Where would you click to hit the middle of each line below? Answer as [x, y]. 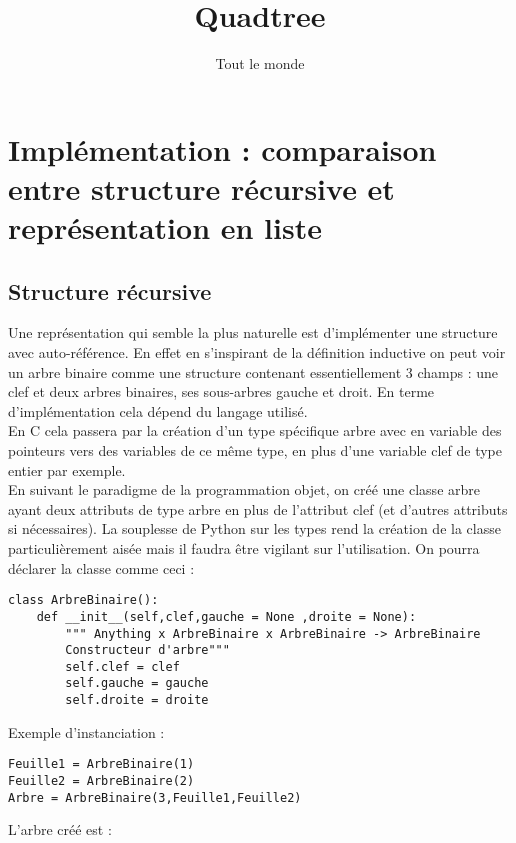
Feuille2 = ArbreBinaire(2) [101, 781]
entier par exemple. [67, 469]
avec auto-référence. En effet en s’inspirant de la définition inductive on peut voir [257, 352]
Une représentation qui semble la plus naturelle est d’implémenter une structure [253, 332]
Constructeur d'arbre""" [147, 650]
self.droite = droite [137, 700]
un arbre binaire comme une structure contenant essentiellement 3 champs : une [253, 371]
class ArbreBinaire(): [83, 600]
